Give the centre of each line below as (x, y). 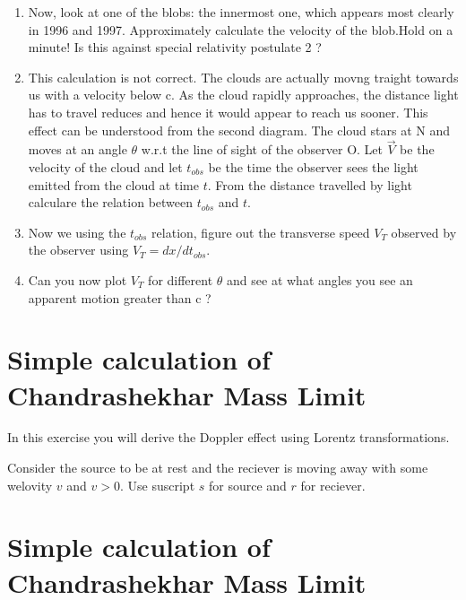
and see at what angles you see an (320, 279)
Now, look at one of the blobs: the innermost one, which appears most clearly (241, 12)
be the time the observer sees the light (313, 166)
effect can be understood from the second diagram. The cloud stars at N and (239, 130)
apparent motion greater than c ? (120, 297)
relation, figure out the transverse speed (261, 232)
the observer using (78, 250)
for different (181, 279)
